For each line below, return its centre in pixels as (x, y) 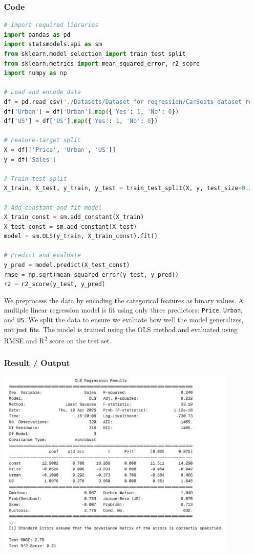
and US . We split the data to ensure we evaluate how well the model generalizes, (124, 320)
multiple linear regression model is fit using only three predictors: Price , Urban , (123, 310)
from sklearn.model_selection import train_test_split (95, 54)
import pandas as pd (37, 35)
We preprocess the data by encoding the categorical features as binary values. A (124, 300)
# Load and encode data (42, 92)
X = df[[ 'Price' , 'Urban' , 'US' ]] (60, 150)
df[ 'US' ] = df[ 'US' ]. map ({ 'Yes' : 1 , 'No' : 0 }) (81, 121)
